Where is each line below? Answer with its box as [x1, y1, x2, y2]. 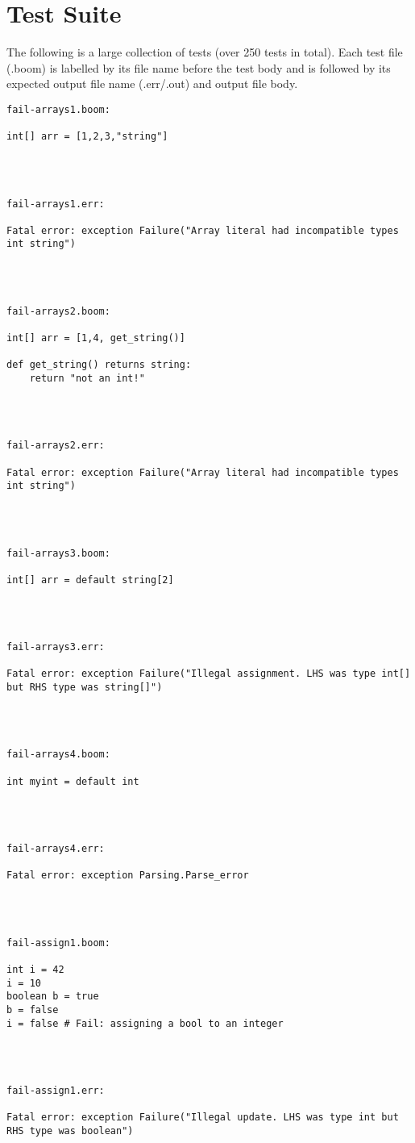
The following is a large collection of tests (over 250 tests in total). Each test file [6, 44, 403, 60]
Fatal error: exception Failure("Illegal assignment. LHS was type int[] [6, 668, 411, 680]
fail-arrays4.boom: [6, 749, 110, 761]
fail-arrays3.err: [6, 641, 105, 653]
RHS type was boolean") [6, 1124, 134, 1137]
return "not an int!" [29, 373, 145, 385]
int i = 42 [6, 963, 64, 975]
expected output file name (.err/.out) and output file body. [6, 75, 298, 92]
